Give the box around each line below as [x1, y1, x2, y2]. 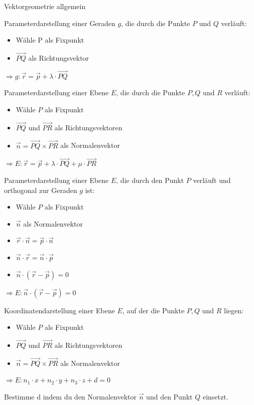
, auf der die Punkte [122, 305, 185, 315]
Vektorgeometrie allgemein [4, 1, 86, 11]
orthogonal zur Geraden [4, 184, 77, 195]
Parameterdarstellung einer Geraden [4, 18, 115, 28]
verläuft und [193, 175, 231, 185]
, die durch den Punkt [116, 175, 184, 185]
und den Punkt [146, 391, 193, 401]
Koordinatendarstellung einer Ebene [4, 305, 115, 315]
